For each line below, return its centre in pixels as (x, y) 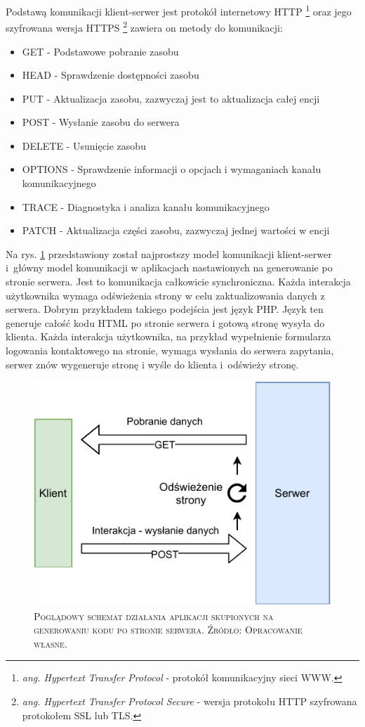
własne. (51, 643)
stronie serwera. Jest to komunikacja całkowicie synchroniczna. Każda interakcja (178, 282)
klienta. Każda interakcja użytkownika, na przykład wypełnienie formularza (168, 336)
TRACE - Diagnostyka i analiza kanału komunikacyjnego (146, 206)
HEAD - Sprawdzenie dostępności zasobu (111, 75)
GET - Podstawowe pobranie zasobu (100, 51)
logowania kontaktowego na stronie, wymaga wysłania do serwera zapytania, (170, 350)
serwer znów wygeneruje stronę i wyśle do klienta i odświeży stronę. (152, 364)
